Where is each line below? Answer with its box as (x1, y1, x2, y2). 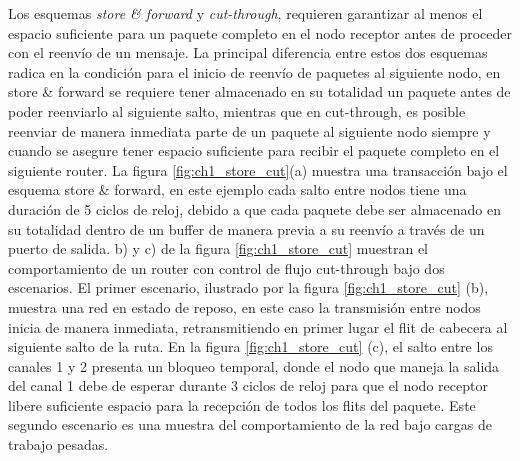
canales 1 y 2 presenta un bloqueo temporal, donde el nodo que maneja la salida (8, 355, 500, 376)
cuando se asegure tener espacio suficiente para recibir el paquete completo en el (8, 140, 500, 161)
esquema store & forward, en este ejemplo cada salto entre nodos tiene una (8, 179, 467, 200)
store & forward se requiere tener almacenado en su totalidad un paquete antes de (8, 81, 511, 102)
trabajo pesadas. (8, 434, 109, 455)
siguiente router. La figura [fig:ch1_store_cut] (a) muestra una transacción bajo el (8, 159, 508, 180)
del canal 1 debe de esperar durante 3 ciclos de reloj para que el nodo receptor (8, 375, 488, 396)
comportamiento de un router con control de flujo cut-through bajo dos (8, 257, 445, 278)
